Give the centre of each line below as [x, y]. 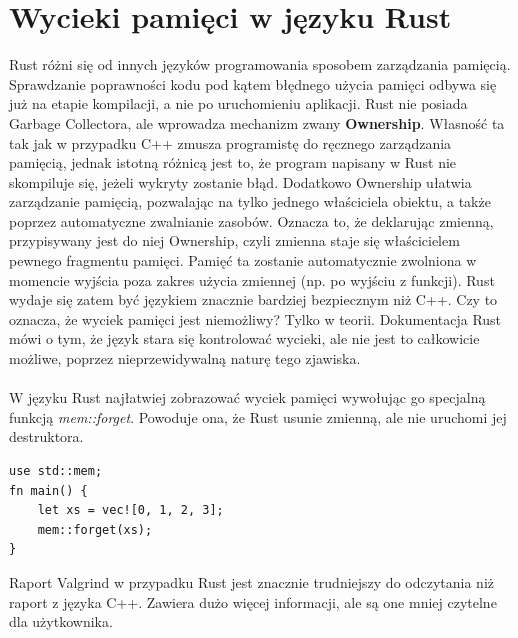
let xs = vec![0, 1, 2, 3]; [130, 510]
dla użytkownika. [61, 621]
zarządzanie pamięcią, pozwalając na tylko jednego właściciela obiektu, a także [250, 201]
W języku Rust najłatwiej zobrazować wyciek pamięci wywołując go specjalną [247, 397]
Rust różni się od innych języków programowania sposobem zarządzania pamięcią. [260, 64]
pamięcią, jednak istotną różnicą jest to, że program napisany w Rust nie [233, 162]
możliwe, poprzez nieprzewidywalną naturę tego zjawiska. [185, 358]
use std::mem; [56, 471]
